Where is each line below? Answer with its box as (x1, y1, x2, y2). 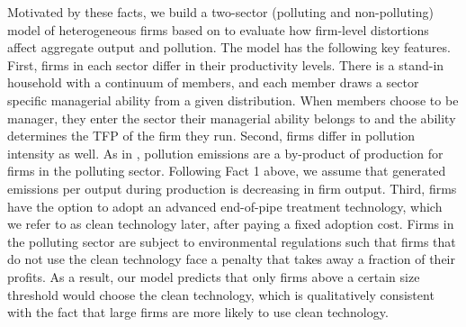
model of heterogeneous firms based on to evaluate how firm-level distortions (7, 20, 429, 39)
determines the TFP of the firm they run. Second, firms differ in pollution (7, 126, 416, 145)
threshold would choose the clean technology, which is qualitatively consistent (7, 285, 435, 304)
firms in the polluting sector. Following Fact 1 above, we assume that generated (7, 161, 446, 180)
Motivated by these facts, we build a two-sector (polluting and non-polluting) (7, 3, 434, 21)
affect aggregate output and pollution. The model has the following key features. (7, 38, 451, 57)
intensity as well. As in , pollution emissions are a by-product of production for (7, 143, 444, 162)
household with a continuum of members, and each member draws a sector (7, 73, 419, 92)
